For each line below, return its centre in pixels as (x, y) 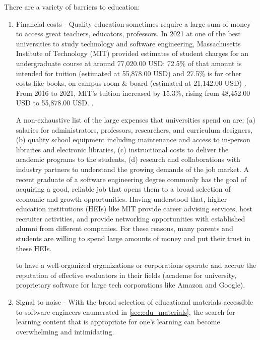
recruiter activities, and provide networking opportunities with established (131, 218)
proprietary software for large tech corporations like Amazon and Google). (131, 285)
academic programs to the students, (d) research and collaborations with (128, 159)
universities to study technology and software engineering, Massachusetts (128, 43)
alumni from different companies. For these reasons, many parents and (124, 228)
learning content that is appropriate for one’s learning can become (118, 322)
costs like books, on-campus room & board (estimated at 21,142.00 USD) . (131, 83)
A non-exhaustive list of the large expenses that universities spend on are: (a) (136, 119)
